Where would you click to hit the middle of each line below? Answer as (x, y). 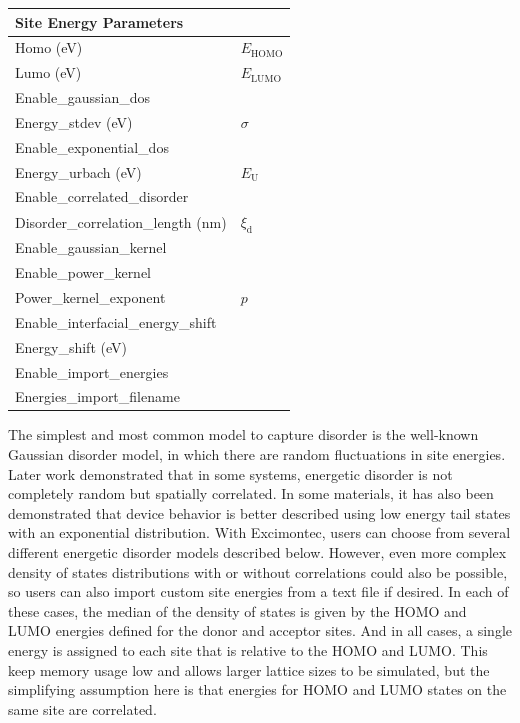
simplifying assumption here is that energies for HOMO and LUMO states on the (257, 689)
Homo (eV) (49, 47)
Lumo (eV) (48, 72)
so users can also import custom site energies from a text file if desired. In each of (258, 591)
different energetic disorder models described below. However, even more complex (257, 552)
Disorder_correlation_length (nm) (121, 221)
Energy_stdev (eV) (74, 121)
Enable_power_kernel (83, 272)
